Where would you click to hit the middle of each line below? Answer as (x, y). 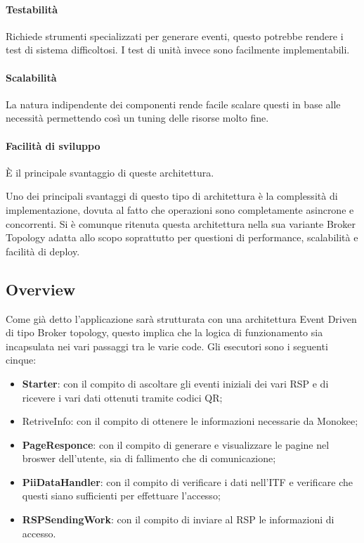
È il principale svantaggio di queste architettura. (110, 172)
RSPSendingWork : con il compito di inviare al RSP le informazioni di (178, 519)
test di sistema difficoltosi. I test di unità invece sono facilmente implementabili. (178, 50)
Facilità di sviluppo (53, 145)
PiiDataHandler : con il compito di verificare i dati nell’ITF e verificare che (188, 481)
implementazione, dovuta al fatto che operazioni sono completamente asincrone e (180, 209)
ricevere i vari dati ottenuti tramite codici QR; (122, 397)
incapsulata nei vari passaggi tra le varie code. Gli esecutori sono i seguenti (167, 346)
